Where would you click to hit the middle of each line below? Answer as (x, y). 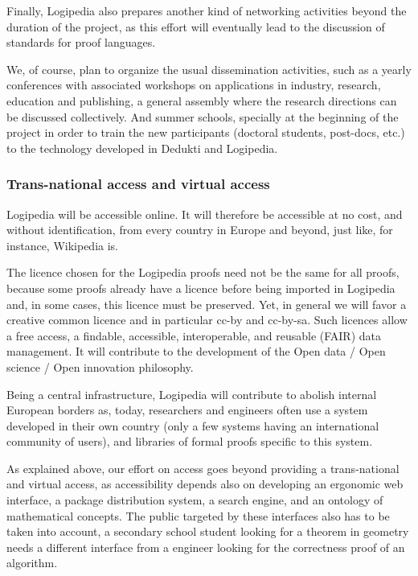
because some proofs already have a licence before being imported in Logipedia (201, 288)
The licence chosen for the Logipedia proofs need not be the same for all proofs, (203, 272)
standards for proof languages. (81, 42)
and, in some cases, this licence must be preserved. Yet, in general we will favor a (207, 304)
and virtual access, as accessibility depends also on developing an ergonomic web (205, 484)
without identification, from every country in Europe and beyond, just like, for (200, 230)
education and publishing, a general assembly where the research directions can (202, 100)
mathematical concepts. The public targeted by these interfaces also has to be (198, 515)
